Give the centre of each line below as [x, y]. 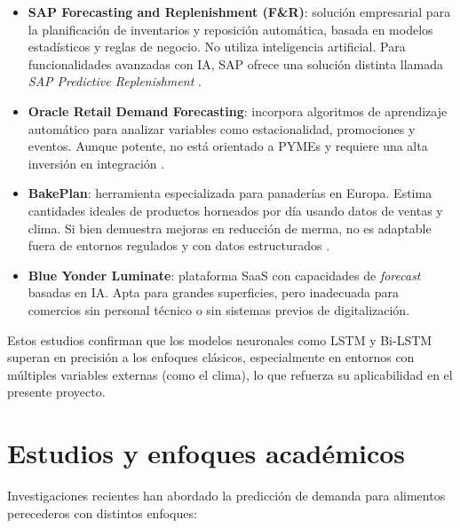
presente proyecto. [56, 392]
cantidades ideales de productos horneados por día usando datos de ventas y [235, 210]
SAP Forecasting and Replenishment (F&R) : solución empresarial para [239, 12]
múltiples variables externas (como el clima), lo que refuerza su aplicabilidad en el [230, 374]
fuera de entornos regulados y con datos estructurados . [179, 245]
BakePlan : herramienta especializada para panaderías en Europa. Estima [230, 193]
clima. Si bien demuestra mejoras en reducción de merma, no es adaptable [230, 228]
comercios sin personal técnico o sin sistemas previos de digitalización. [219, 309]
